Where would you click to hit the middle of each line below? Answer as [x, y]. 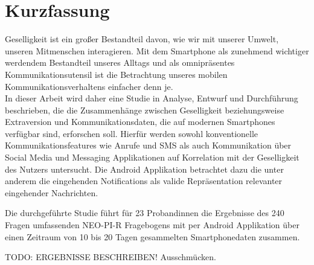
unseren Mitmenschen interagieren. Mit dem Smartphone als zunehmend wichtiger [157, 50]
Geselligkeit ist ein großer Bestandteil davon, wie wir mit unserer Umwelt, [142, 39]
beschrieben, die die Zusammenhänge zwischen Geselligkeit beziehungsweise [145, 110]
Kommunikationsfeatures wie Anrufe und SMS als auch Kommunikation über [148, 145]
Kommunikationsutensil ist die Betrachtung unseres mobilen [116, 74]
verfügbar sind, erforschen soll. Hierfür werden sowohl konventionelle [132, 133]
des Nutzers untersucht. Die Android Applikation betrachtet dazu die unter [144, 169]
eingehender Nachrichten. [52, 192]
